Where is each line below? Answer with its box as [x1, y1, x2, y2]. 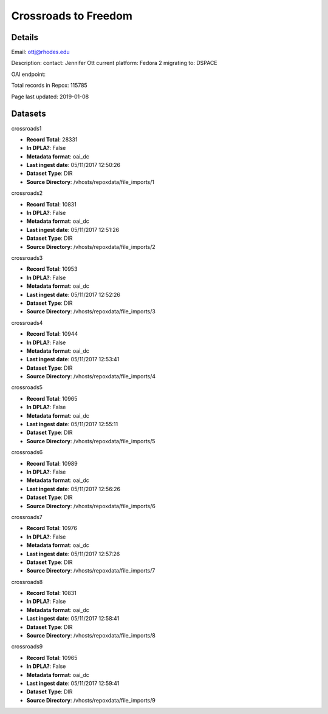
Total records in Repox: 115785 [11, 82, 87, 89]
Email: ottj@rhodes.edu [11, 49, 70, 56]
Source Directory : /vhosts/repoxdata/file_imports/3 [26, 308, 156, 315]
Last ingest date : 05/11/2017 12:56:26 [26, 485, 121, 492]
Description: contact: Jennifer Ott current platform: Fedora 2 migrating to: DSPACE [11, 59, 218, 67]
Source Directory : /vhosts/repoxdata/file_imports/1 [26, 178, 155, 185]
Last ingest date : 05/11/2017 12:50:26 [26, 161, 121, 169]
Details [11, 32, 39, 42]
